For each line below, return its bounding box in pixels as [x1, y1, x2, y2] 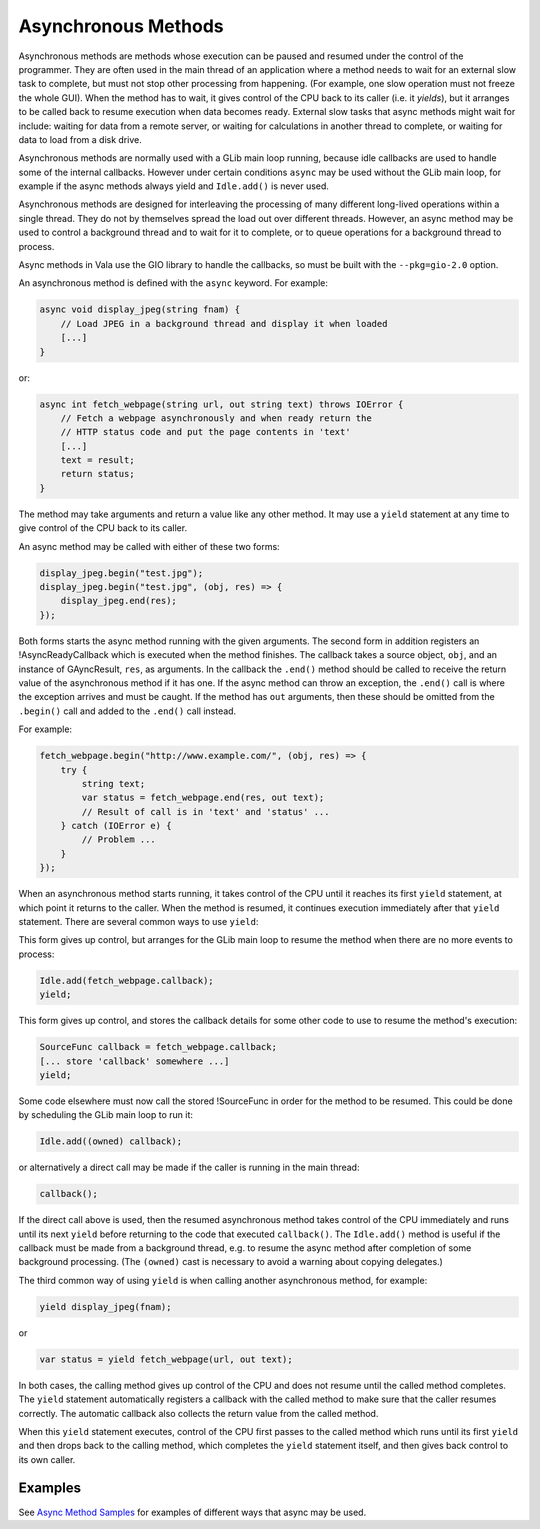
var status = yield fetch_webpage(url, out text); [39, 1353, 294, 1365]
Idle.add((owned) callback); [39, 1136, 183, 1147]
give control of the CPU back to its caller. [18, 522, 188, 534]
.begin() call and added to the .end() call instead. [18, 705, 237, 717]
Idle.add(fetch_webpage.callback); [39, 975, 214, 986]
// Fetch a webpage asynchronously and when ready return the [60, 412, 372, 424]
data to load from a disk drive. [18, 133, 142, 145]
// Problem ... [81, 834, 157, 845]
